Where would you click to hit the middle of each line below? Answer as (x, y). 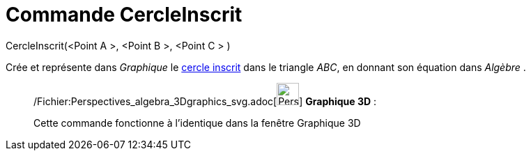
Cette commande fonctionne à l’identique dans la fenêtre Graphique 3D (197, 123)
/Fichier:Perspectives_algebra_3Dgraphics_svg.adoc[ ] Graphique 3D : (205, 101)
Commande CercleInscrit (124, 15)
